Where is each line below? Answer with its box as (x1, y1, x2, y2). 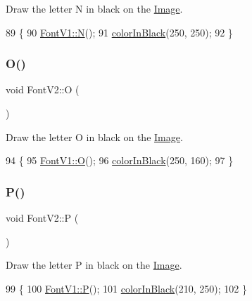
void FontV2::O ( (6, 82, 80, 97)
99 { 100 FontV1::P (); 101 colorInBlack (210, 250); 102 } (6, 281, 247, 295)
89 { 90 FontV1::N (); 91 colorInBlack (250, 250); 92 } (6, 25, 233, 39)
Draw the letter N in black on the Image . (6, 1, 183, 15)
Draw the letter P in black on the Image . (6, 257, 182, 272)
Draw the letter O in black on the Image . (6, 129, 183, 144)
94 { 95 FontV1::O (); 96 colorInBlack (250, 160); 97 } (6, 153, 234, 168)
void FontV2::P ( (6, 210, 79, 225)
